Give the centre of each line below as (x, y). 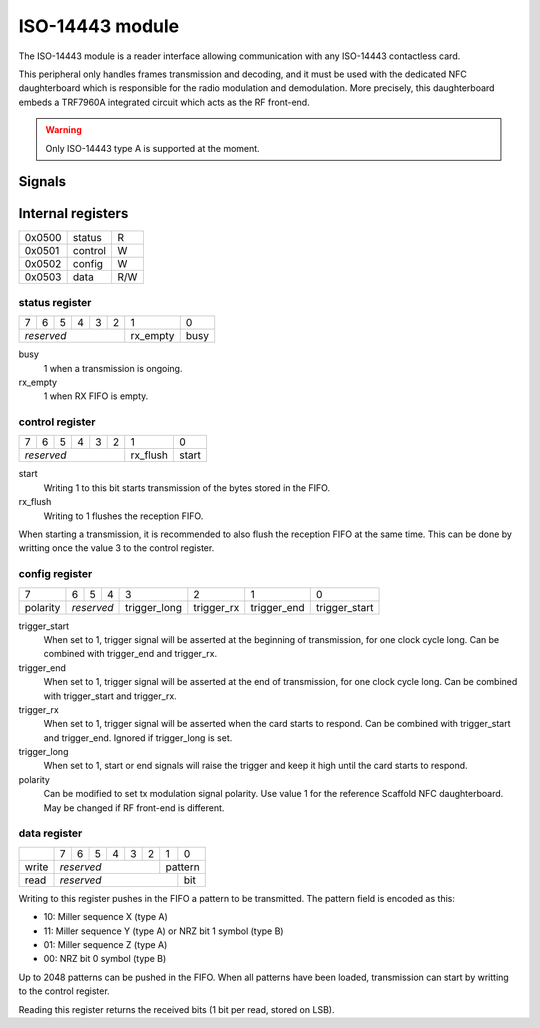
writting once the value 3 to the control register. (116, 548)
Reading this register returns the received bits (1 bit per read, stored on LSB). (176, 1009)
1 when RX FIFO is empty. (96, 396)
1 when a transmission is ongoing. (113, 368)
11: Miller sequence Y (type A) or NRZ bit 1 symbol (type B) (163, 931)
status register (55, 302)
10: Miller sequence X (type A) (106, 917)
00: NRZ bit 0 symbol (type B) (105, 959)
